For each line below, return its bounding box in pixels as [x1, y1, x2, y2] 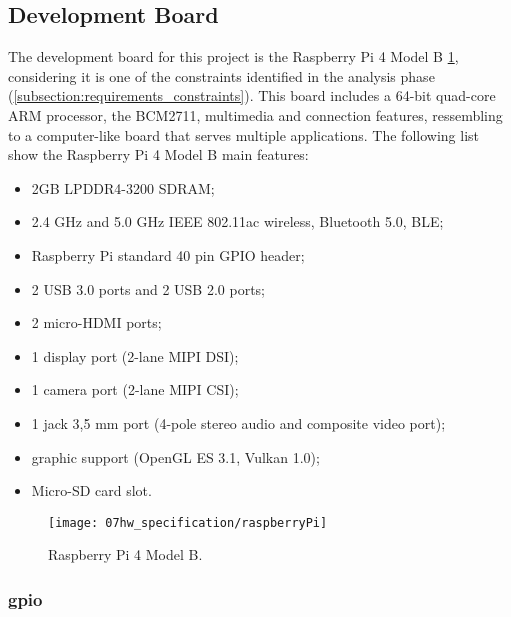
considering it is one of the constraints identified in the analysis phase [8, 65, 435, 86]
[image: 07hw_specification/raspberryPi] [48, 515, 328, 530]
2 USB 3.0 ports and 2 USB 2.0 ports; [31, 278, 265, 299]
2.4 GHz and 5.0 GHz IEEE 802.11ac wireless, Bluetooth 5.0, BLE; [31, 211, 444, 232]
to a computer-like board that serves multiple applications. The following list [8, 124, 479, 145]
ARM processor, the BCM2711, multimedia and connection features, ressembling [8, 104, 503, 125]
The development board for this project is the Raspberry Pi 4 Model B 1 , [8, 46, 459, 67]
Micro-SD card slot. [31, 480, 152, 501]
